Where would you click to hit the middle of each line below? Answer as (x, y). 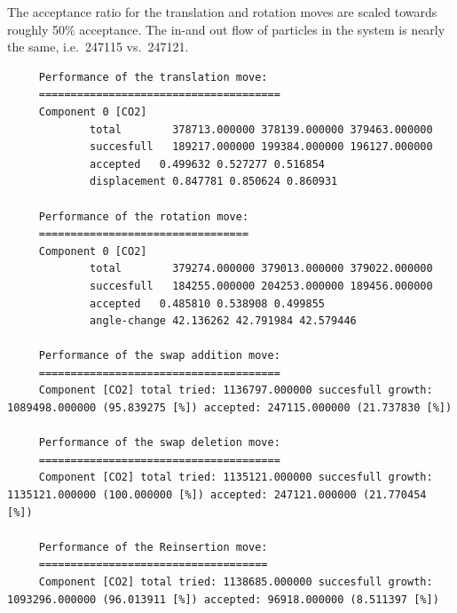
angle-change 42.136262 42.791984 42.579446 (223, 321)
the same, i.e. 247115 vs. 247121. (98, 47)
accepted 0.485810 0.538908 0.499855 (207, 303)
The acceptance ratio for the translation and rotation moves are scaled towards (222, 12)
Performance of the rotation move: (144, 216)
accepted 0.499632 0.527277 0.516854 (207, 164)
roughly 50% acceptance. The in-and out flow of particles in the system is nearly (226, 29)
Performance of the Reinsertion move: (153, 547)
